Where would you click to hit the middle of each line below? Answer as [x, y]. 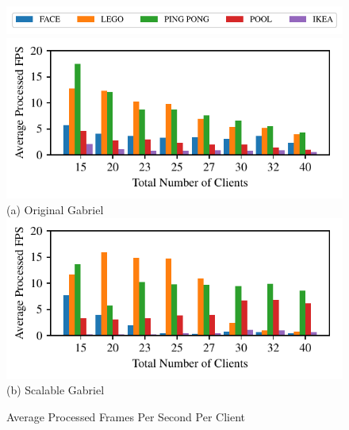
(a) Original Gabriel [55, 210]
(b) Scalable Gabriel [56, 390]
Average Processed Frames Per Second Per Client [126, 416]
